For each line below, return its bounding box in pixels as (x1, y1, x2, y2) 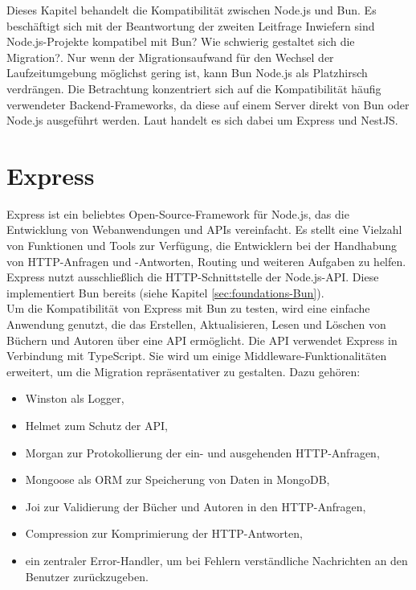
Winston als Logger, (25, 390, 124, 407)
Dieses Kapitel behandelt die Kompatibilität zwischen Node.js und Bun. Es (6, 2, 377, 18)
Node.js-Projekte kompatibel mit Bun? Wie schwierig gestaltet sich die (6, 33, 355, 50)
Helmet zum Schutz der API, (25, 417, 168, 433)
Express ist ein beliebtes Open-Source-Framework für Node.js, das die (6, 205, 349, 222)
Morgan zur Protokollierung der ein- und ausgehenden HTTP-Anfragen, (25, 444, 380, 461)
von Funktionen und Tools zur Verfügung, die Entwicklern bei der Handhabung (6, 237, 398, 254)
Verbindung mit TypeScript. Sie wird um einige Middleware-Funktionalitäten (6, 347, 387, 364)
